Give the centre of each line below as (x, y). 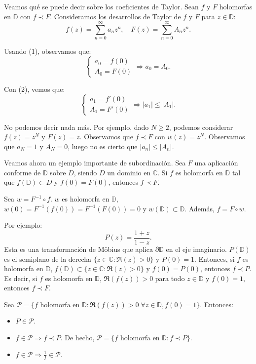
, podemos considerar (201, 127)
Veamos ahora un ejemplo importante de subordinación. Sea (95, 163)
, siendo (85, 172)
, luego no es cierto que (103, 146)
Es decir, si (21, 278)
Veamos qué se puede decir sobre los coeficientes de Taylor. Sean (101, 6)
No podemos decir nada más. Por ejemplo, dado (76, 127)
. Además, (200, 208)
